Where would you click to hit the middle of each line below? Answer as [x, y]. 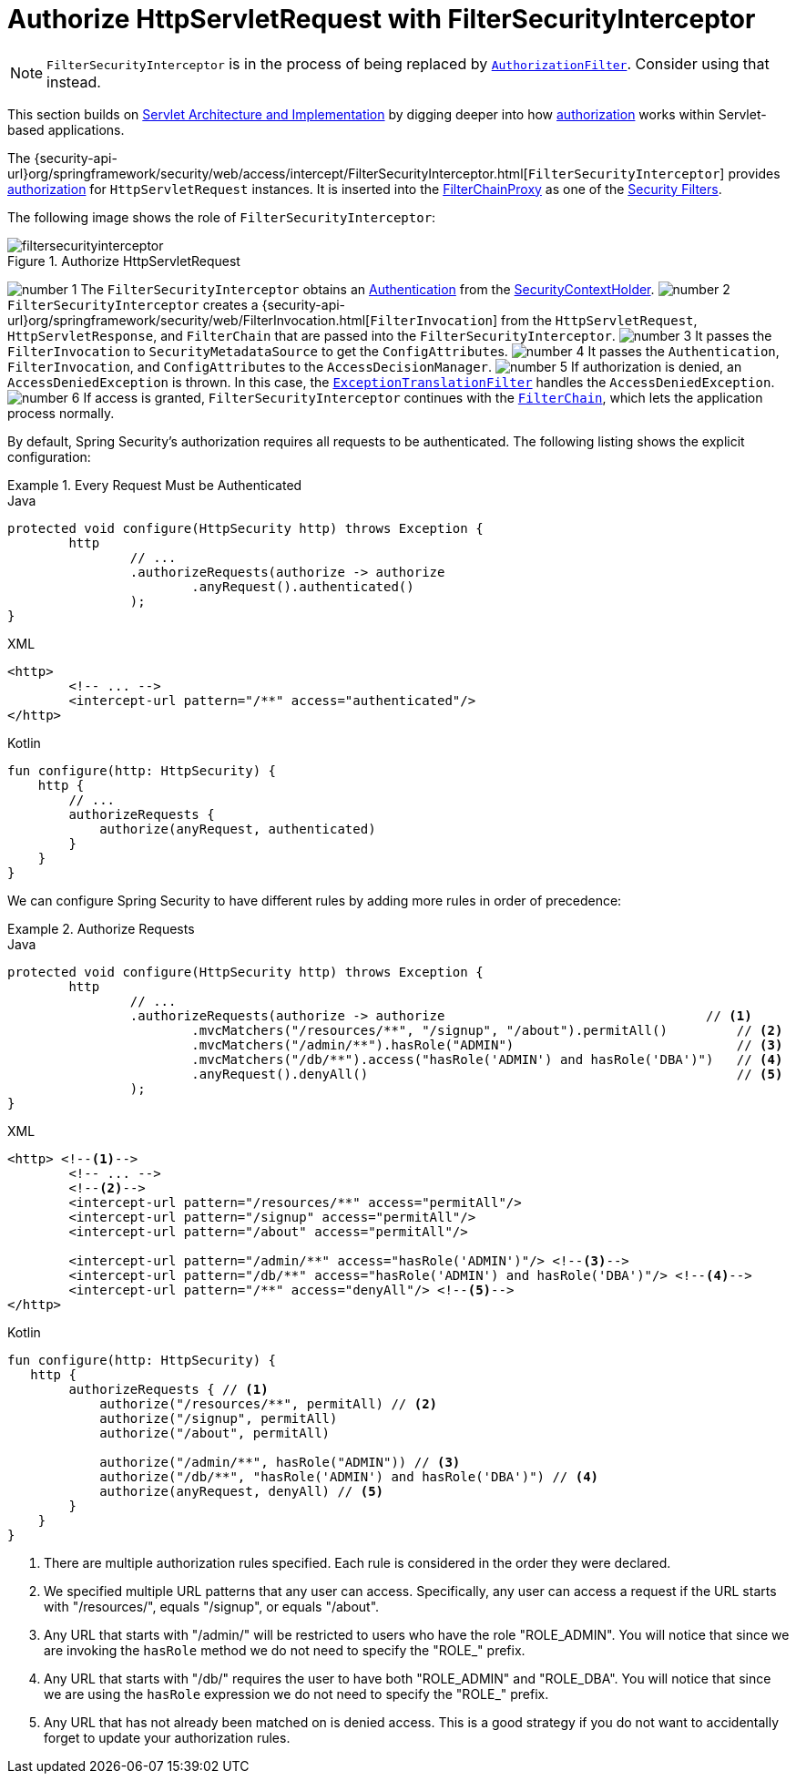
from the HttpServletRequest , [599, 320]
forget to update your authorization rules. [167, 1737]
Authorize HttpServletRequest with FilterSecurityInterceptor [382, 19]
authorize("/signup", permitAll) [219, 1418]
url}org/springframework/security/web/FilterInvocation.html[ [189, 320]
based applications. [66, 129]
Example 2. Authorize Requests [101, 928]
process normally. [61, 413]
